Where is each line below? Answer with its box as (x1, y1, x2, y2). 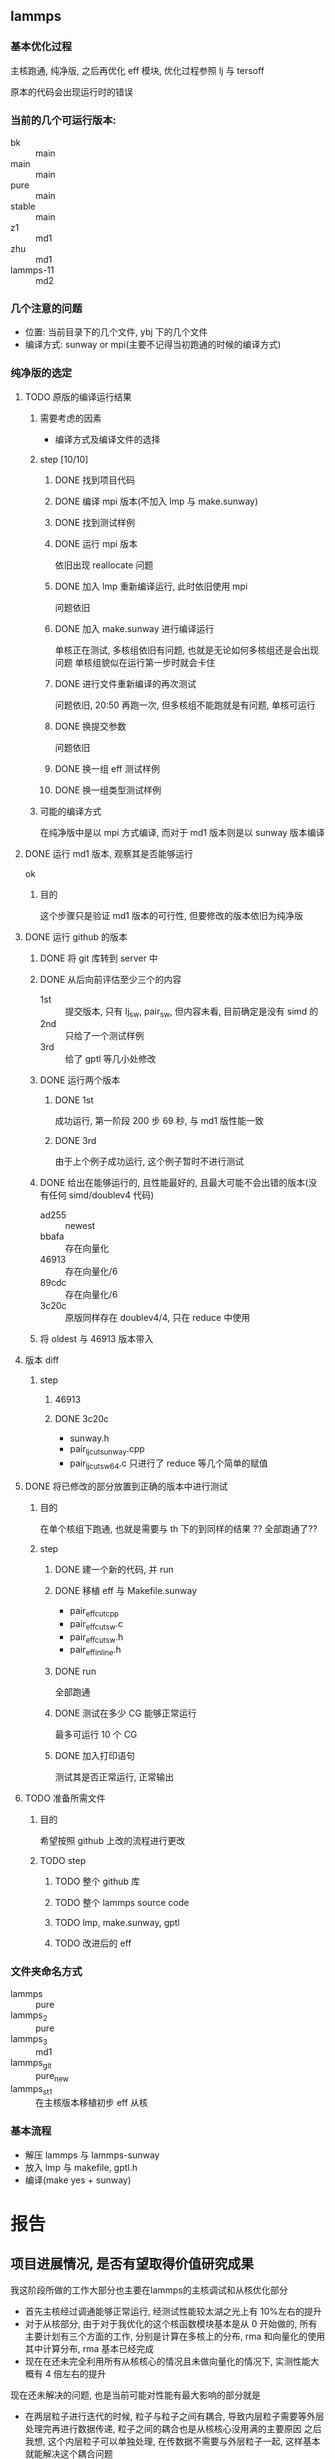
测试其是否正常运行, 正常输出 (54, 1771, 175, 1783)
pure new (35, 2069, 70, 2084)
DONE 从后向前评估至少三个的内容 (39, 973, 182, 985)
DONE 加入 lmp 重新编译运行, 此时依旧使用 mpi (54, 580, 248, 592)
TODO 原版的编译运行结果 (24, 390, 132, 403)
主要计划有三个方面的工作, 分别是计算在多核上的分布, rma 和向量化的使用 (24, 2330, 326, 2342)
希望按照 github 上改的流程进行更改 (39, 1835, 186, 1847)
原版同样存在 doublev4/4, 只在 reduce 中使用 (64, 1312, 251, 1324)
